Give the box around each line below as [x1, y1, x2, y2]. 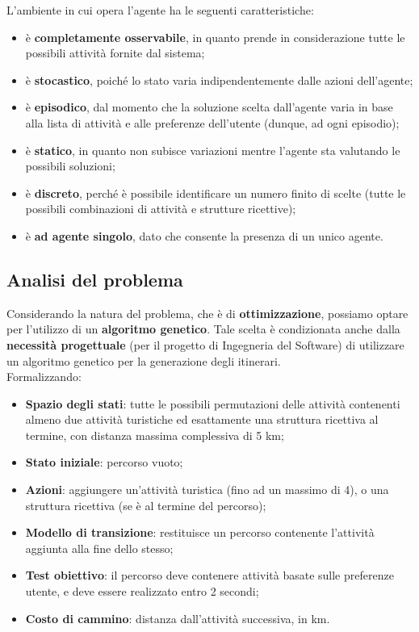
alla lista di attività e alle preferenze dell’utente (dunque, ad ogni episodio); [25, 114, 400, 131]
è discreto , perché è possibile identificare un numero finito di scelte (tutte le [25, 184, 406, 201]
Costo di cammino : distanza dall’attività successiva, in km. [25, 609, 330, 626]
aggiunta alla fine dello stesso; [25, 539, 174, 556]
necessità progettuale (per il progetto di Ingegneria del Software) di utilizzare [6, 336, 404, 353]
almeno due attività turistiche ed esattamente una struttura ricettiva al [25, 411, 379, 428]
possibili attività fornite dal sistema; [25, 44, 205, 61]
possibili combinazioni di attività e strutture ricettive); [25, 200, 296, 217]
